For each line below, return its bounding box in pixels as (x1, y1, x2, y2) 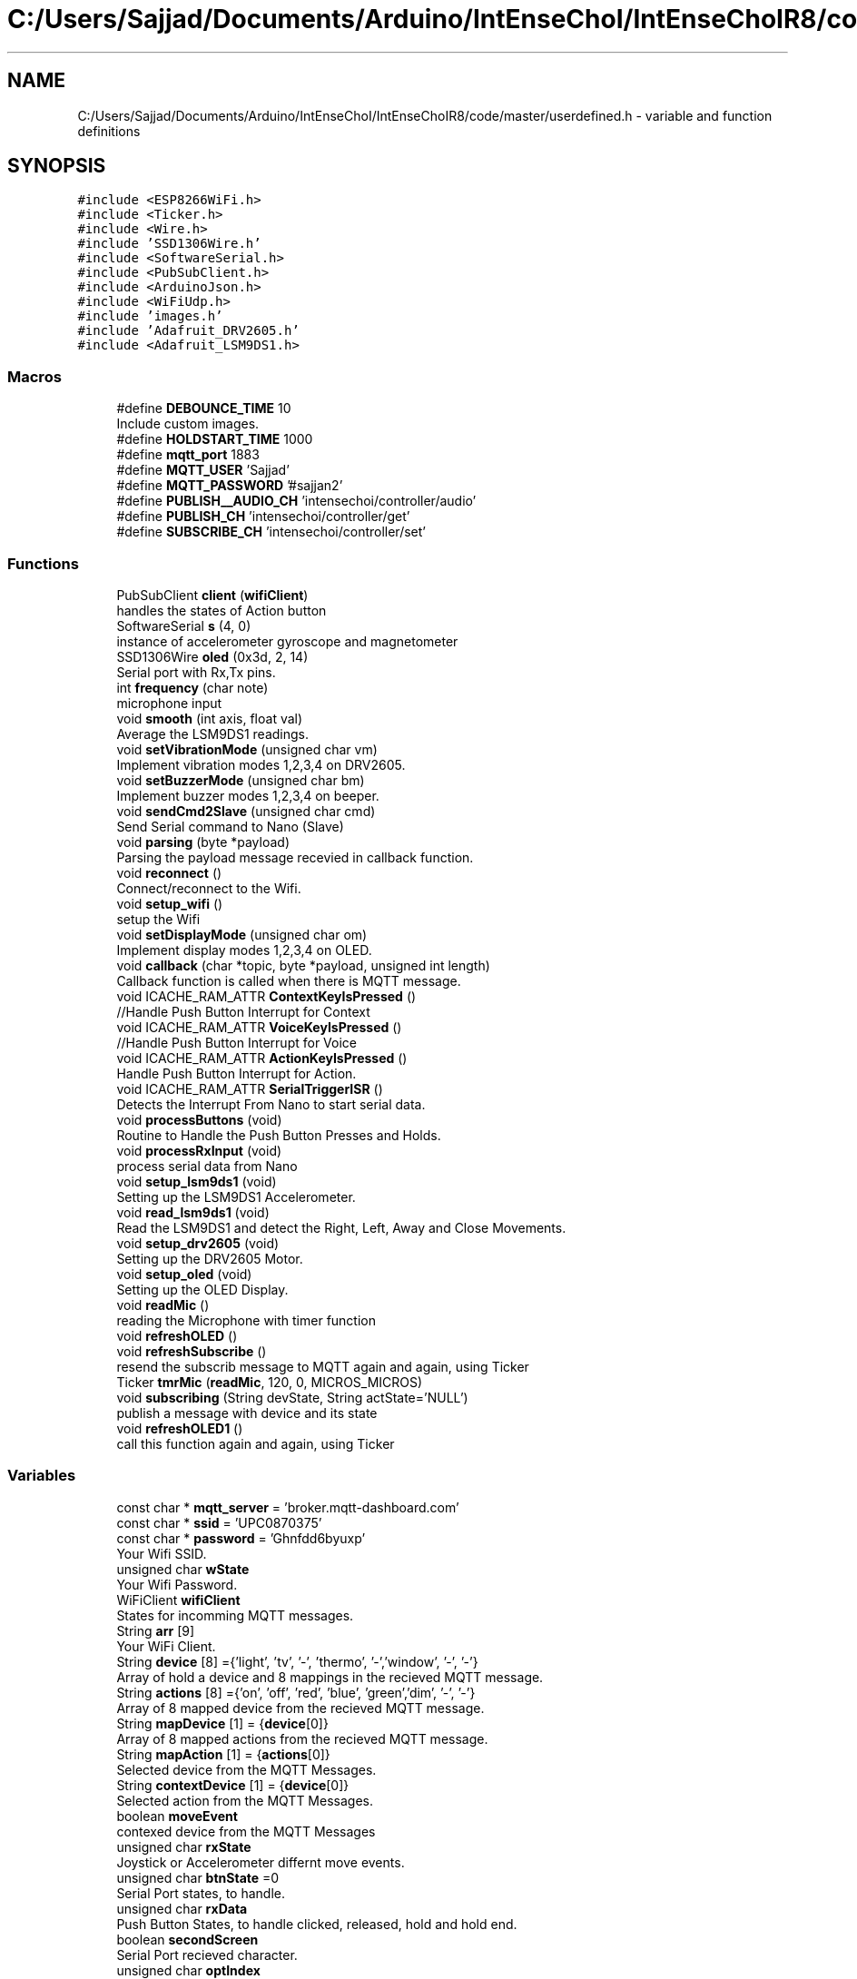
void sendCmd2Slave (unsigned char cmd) (116, 802, 376, 819)
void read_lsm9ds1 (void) (116, 1204, 270, 1220)
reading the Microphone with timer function (116, 1312, 377, 1328)
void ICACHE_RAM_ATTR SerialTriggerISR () (116, 1080, 383, 1097)
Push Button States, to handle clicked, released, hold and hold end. (116, 1915, 517, 1932)
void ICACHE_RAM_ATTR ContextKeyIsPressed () (116, 988, 417, 1004)
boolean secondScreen (116, 1931, 259, 1947)
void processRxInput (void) (116, 1142, 282, 1158)
